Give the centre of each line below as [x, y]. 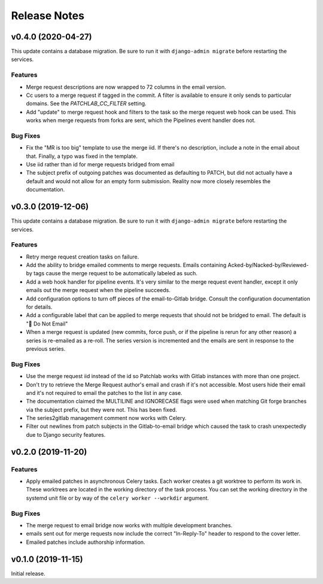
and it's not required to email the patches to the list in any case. [104, 393]
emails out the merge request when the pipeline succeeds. [98, 290]
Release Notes [48, 16]
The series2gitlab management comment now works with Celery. [106, 418]
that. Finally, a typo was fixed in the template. [82, 156]
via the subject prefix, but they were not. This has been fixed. [102, 409]
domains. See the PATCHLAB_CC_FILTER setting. [86, 104]
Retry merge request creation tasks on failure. [83, 257]
